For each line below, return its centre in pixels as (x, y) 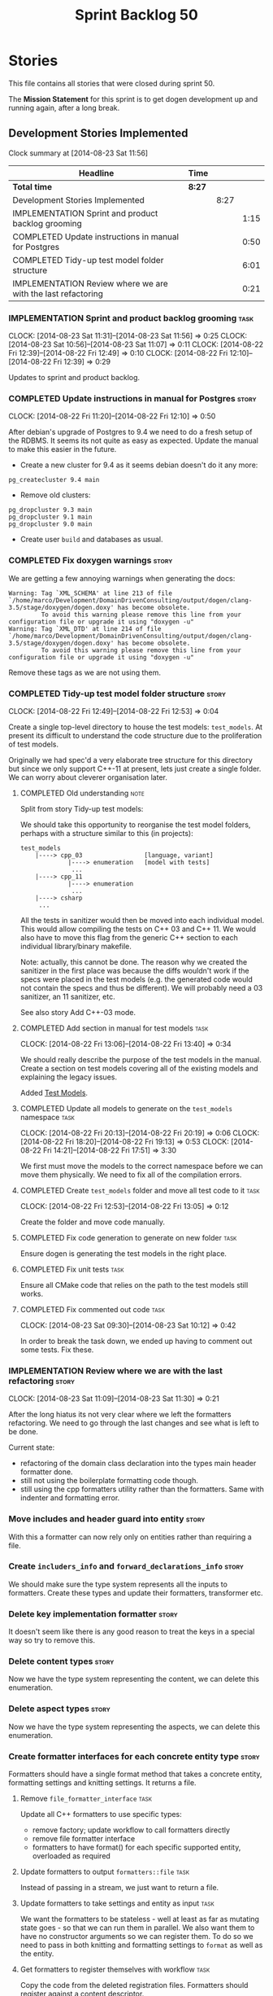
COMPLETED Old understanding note (82, 793)
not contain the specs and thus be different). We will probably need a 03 (141, 987)
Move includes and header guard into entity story (107, 1519)
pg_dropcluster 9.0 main (50, 524)
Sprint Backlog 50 (136, 15)
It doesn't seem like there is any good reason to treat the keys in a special (132, 1632)
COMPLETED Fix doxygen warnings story (91, 561)
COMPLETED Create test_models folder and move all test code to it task (140, 1190)
